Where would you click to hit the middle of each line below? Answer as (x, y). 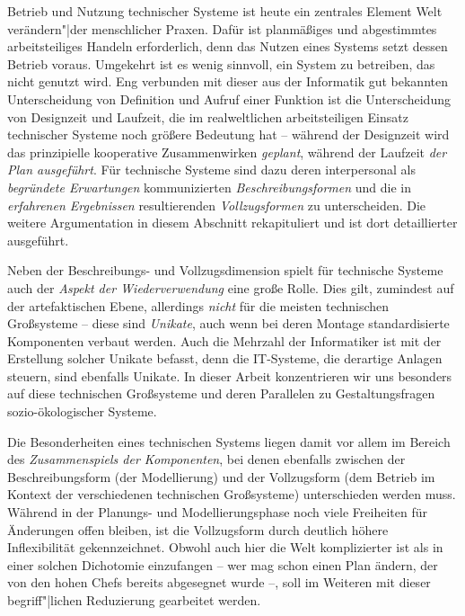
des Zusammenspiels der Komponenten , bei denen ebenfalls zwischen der (206, 459)
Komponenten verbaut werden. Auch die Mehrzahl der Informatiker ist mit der (224, 340)
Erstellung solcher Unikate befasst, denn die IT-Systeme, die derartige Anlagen (225, 358)
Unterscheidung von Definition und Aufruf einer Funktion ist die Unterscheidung (229, 98)
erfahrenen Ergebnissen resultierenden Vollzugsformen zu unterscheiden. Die (217, 205)
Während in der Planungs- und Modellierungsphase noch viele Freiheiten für (217, 512)
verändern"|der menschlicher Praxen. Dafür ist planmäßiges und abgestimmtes (222, 28)
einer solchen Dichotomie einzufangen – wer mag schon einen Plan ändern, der (223, 564)
